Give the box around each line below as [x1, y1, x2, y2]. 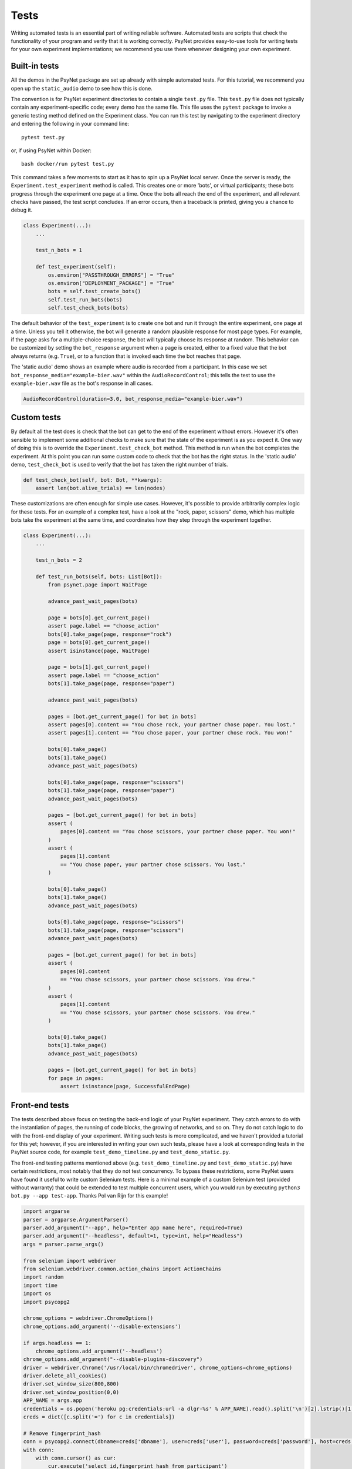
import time [23, 1282, 58, 1289]
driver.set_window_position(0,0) [23, 1388, 120, 1396]
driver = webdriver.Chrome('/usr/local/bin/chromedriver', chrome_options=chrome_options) [23, 1364, 293, 1371]
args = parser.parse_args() [23, 1240, 104, 1247]
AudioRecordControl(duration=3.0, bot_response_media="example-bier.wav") [23, 395, 243, 402]
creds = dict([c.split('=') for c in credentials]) [23, 1414, 175, 1420]
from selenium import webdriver [23, 1257, 117, 1264]
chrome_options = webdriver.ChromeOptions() [23, 1315, 154, 1322]
